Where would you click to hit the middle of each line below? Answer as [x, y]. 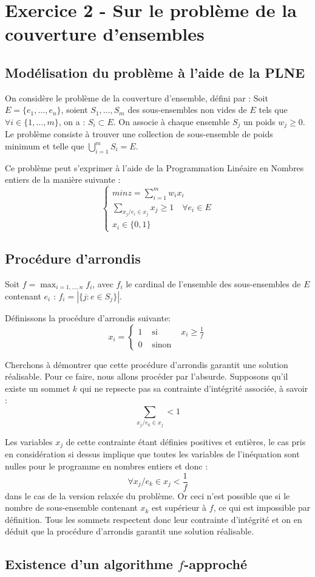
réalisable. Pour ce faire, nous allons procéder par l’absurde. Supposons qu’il [147, 376]
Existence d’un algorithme [89, 564]
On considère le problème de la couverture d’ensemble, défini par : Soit [137, 97]
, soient [74, 110]
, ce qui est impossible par [262, 507]
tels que [273, 110]
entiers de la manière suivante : [63, 179]
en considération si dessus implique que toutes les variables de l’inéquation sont [152, 454]
